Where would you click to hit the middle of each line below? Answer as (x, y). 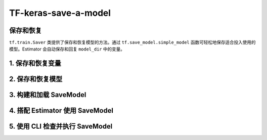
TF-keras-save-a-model (60, 13)
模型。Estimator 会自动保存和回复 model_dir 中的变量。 (67, 49)
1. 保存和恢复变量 (35, 64)
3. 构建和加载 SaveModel (48, 95)
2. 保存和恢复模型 (36, 79)
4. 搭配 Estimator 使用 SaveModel (61, 111)
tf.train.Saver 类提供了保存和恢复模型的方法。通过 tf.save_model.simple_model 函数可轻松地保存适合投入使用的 (132, 43)
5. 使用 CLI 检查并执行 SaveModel (61, 126)
